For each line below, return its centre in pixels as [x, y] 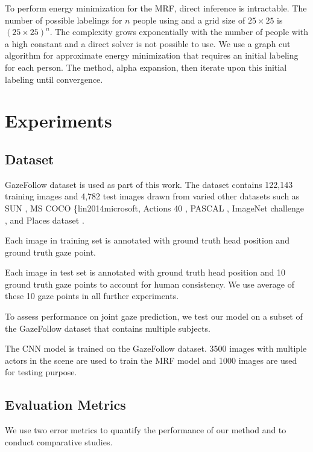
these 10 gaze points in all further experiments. [92, 296]
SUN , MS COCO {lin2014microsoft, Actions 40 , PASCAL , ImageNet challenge [155, 208]
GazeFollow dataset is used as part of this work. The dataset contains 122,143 [149, 184]
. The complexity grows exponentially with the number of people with [179, 32]
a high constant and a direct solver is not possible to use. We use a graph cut [148, 43]
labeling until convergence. [54, 79]
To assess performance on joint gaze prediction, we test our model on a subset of [154, 316]
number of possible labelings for [64, 20]
